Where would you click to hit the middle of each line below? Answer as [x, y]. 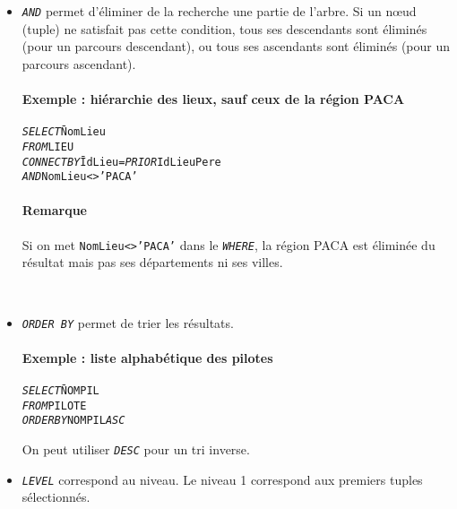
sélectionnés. [56, 497]
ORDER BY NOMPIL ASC [73, 421]
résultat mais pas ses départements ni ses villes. [152, 262]
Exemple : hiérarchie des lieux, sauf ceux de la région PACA [213, 99]
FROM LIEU [48, 147]
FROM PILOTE [54, 405]
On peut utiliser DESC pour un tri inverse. [136, 449]
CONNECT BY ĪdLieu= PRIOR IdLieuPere [121, 162]
